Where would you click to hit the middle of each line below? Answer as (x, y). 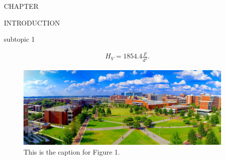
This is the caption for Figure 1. (72, 152)
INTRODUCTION (32, 22)
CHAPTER (21, 6)
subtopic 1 (20, 39)
